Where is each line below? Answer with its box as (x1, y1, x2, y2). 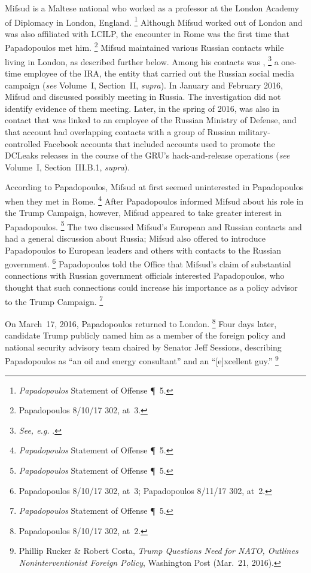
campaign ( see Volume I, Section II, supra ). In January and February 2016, (5, 78, 283, 91)
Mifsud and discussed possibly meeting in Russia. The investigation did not (5, 90, 281, 103)
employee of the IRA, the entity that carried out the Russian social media (23, 66, 295, 79)
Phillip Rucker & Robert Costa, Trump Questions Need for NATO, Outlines (19, 544, 298, 557)
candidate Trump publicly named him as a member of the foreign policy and (5, 329, 286, 342)
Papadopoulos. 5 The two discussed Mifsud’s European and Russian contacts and (5, 218, 302, 233)
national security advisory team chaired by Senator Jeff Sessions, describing (5, 340, 282, 353)
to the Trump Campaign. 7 (5, 293, 103, 307)
